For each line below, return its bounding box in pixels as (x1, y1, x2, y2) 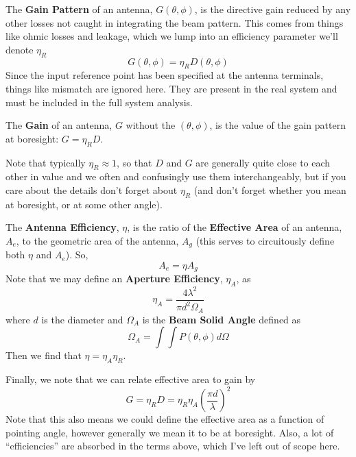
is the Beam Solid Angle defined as (142, 312, 301, 326)
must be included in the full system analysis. (5, 95, 193, 109)
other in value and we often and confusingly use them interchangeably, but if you (5, 169, 346, 184)
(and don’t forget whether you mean (193, 182, 346, 197)
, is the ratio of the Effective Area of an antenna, (127, 220, 342, 234)
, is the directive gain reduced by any (194, 2, 351, 16)
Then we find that (5, 348, 82, 362)
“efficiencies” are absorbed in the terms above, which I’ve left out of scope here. (5, 439, 340, 453)
